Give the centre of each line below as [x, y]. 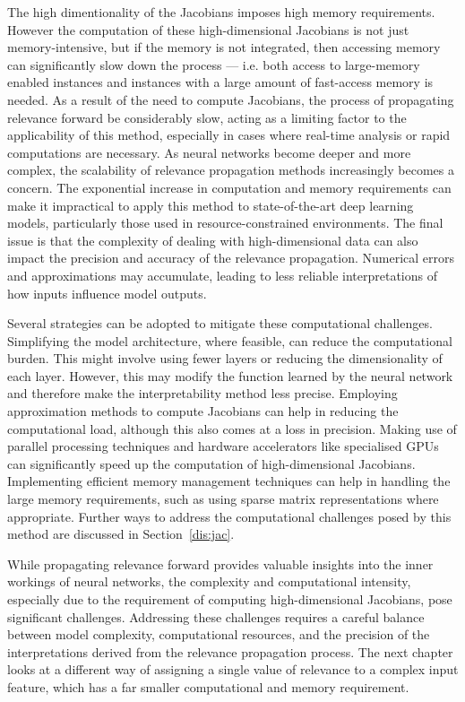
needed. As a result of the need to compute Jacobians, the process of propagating [231, 99]
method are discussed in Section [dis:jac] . [121, 534]
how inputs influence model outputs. [107, 293]
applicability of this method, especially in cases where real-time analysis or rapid [229, 135]
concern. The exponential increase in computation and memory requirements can [229, 187]
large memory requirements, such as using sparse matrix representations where [223, 499]
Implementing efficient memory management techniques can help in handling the [229, 481]
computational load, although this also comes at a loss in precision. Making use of [232, 428]
